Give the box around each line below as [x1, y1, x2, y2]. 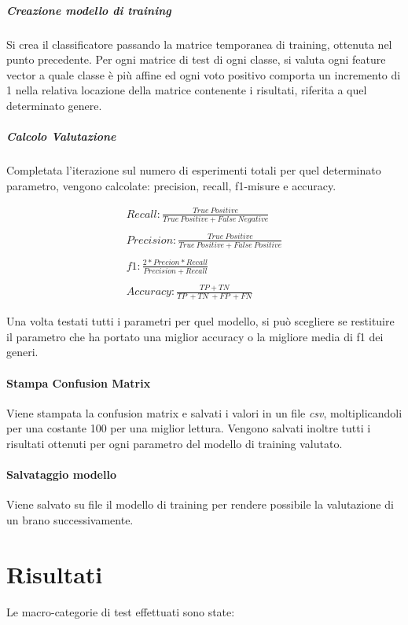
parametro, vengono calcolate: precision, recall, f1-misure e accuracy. [6, 177, 336, 193]
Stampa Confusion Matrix [6, 374, 151, 391]
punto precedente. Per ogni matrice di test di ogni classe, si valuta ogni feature [6, 51, 386, 68]
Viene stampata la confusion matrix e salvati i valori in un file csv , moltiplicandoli [6, 404, 402, 421]
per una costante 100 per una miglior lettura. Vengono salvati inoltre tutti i [6, 420, 371, 436]
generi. [6, 344, 39, 360]
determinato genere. [6, 97, 102, 113]
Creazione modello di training [6, 2, 171, 18]
